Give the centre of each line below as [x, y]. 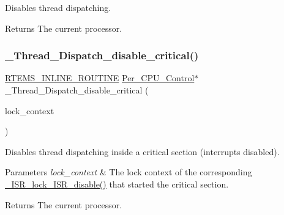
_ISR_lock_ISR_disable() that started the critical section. [117, 184]
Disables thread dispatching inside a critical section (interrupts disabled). [142, 151]
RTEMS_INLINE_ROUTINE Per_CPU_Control [100, 78]
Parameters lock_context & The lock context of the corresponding [129, 172]
